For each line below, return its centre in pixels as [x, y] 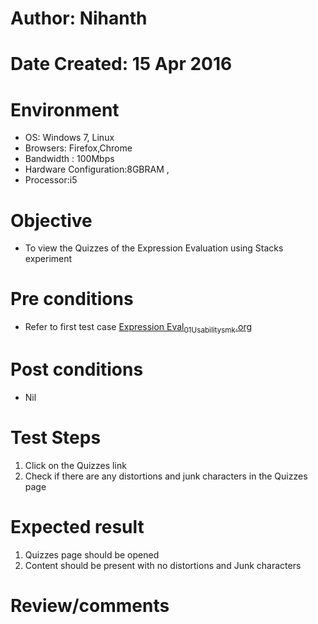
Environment [65, 109]
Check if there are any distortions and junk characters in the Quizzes [166, 476]
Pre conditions [72, 299]
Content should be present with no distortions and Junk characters [163, 565]
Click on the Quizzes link [75, 465]
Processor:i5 [51, 180]
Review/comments [90, 605]
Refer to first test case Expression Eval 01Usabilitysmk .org [138, 328]
